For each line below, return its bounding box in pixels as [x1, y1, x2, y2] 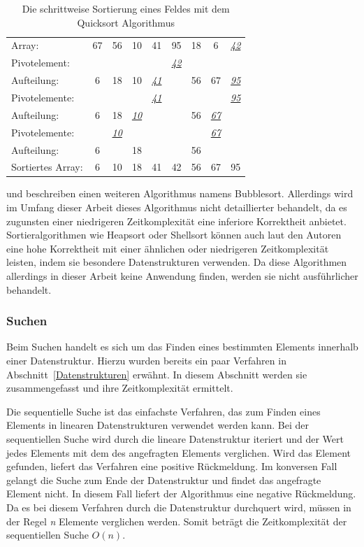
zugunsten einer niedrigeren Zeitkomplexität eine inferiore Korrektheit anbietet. [6, 213, 347, 228]
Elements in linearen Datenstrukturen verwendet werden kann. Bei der [6, 418, 310, 432]
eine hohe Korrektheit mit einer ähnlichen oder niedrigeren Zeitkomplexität [6, 241, 329, 255]
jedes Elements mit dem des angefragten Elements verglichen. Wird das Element [6, 445, 351, 460]
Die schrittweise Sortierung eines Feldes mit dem [22, 1, 230, 15]
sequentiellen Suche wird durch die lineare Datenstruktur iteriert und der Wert [6, 431, 344, 446]
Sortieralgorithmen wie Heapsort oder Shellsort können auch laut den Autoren [6, 227, 342, 242]
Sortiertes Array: [11, 159, 83, 174]
